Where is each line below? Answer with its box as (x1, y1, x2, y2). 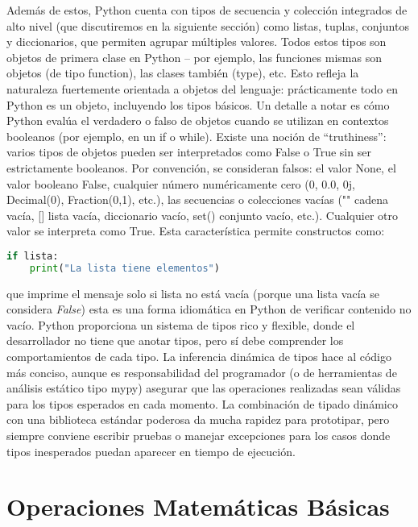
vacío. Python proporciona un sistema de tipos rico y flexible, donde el (6, 316, 355, 333)
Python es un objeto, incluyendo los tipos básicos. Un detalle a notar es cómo (6, 96, 390, 113)
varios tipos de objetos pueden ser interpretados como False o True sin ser (6, 143, 371, 160)
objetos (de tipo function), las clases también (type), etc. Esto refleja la (6, 64, 359, 81)
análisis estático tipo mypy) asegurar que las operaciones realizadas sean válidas (6, 380, 401, 396)
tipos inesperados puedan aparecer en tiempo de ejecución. (6, 442, 296, 459)
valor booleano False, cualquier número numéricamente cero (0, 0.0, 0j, (6, 175, 355, 192)
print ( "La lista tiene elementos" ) (29, 262, 220, 274)
